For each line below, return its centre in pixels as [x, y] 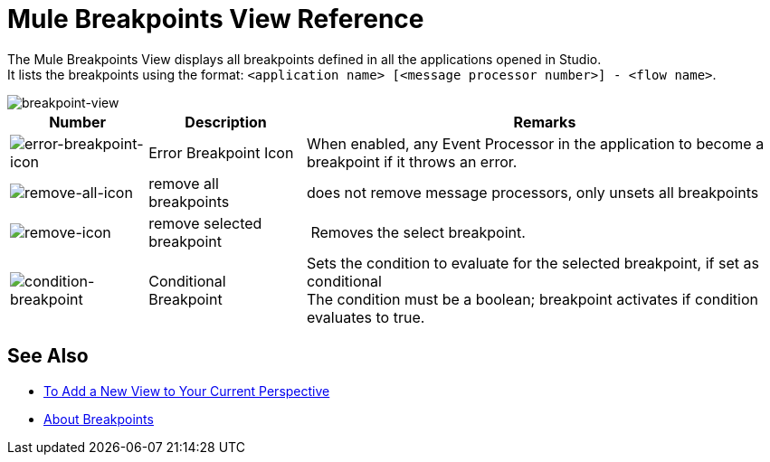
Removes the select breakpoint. [418, 232]
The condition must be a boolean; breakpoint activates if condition [532, 299]
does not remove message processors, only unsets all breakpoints [532, 192]
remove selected [205, 223]
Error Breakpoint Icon [221, 152]
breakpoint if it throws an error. [412, 161]
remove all [184, 183]
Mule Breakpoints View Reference [216, 19]
